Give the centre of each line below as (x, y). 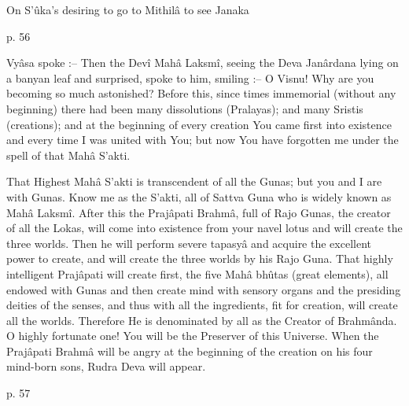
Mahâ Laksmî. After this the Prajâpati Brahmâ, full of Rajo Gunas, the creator (199, 212)
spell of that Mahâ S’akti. (68, 155)
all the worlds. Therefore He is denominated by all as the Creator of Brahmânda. (202, 320)
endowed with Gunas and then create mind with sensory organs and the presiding (204, 289)
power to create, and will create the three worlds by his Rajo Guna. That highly (200, 258)
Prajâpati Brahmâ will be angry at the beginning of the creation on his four (190, 351)
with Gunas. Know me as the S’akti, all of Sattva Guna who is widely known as (199, 196)
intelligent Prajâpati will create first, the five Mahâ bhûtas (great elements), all (197, 273)
